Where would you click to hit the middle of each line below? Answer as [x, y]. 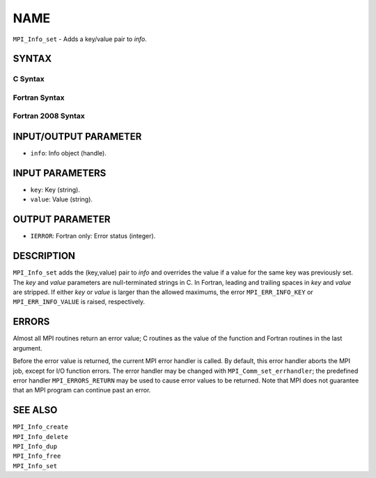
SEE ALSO [35, 410]
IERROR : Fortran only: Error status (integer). [93, 236]
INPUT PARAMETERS [60, 173]
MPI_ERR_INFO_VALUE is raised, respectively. [79, 302]
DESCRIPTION [44, 256]
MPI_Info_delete [41, 437]
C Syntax [29, 79]
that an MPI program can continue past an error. [82, 390]
